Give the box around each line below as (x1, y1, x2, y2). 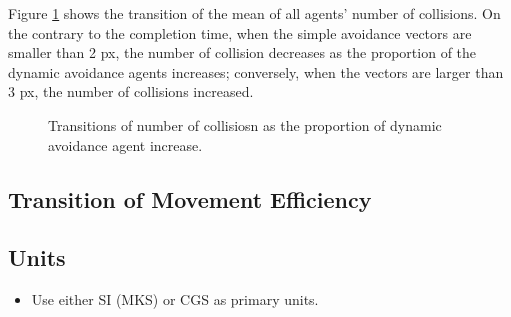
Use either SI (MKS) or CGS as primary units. (31, 289, 319, 310)
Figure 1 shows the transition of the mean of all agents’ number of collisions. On (8, 3, 501, 23)
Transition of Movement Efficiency (8, 183, 372, 214)
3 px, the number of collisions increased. (8, 81, 254, 102)
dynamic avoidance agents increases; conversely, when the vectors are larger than (8, 61, 504, 82)
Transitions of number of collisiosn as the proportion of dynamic (48, 114, 442, 135)
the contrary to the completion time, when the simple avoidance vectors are (8, 22, 472, 43)
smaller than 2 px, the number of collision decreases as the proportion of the (8, 42, 477, 63)
